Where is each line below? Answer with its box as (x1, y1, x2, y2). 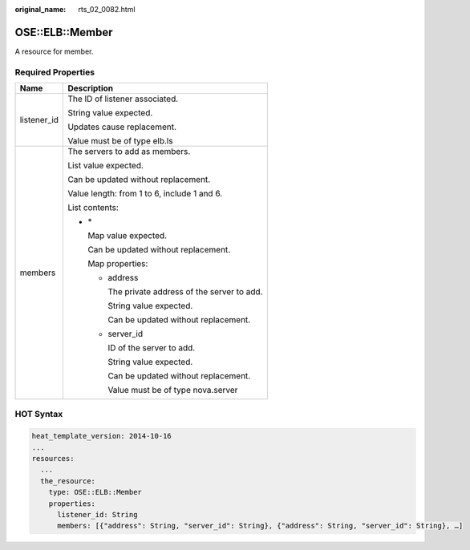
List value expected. (67, 160, 144, 172)
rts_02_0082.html (78, 5, 136, 14)
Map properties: (87, 258, 148, 269)
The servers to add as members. (67, 146, 191, 157)
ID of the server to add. (107, 342, 196, 354)
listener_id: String (57, 510, 138, 519)
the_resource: (40, 476, 96, 485)
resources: (31, 454, 75, 463)
